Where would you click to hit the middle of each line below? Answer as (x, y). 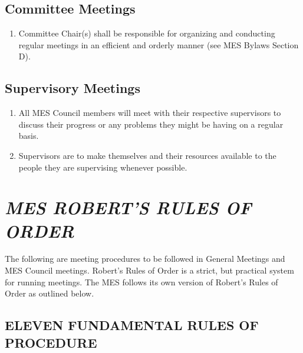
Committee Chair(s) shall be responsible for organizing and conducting (147, 33)
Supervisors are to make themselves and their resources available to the (147, 155)
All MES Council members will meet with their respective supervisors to (150, 113)
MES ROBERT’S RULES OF (128, 208)
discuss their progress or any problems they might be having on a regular (151, 124)
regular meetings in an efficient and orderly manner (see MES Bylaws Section (159, 44)
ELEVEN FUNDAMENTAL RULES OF (132, 325)
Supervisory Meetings (73, 88)
